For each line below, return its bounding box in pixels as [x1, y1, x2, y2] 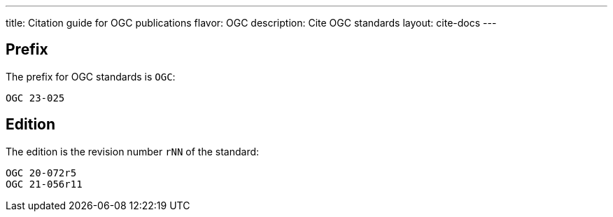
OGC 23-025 [6, 92, 65, 104]
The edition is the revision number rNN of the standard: [6, 145, 260, 157]
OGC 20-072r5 [6, 167, 77, 178]
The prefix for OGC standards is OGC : [6, 70, 176, 83]
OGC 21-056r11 [6, 178, 83, 190]
